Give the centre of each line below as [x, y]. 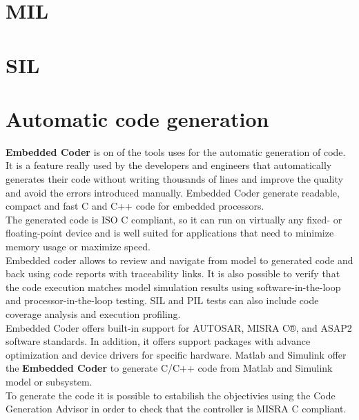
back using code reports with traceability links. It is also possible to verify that [173, 273]
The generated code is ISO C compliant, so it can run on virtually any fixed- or [174, 219]
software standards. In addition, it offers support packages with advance [158, 341]
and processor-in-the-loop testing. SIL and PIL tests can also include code [162, 300]
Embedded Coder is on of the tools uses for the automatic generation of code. [176, 151]
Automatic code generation [137, 118]
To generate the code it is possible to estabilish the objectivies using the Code [171, 395]
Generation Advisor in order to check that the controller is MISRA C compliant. [176, 409]
